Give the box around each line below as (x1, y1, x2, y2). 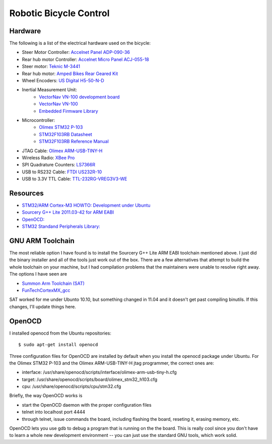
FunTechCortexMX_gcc (22, 287, 71, 293)
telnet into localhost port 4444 (22, 409, 86, 415)
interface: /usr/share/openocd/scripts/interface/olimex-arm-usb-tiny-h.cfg (22, 369, 177, 375)
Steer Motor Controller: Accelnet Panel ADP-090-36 (22, 49, 130, 55)
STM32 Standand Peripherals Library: (22, 223, 100, 229)
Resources (9, 189, 44, 198)
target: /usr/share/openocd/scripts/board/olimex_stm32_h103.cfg (22, 376, 158, 383)
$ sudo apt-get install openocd (18, 342, 98, 348)
